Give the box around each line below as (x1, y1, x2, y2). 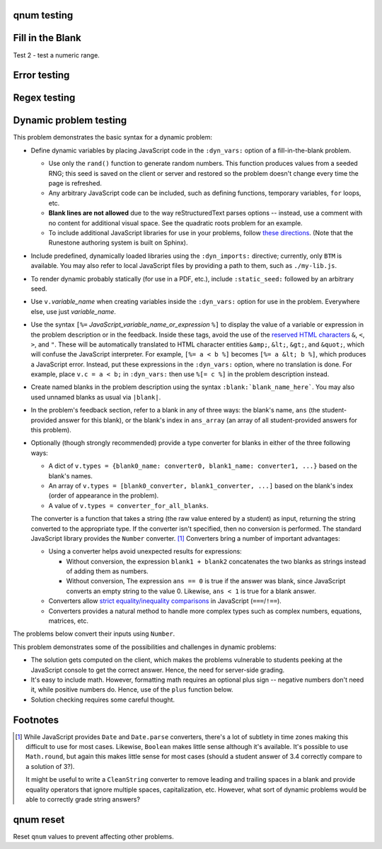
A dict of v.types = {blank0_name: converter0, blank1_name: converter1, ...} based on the (48, 461, 357, 471)
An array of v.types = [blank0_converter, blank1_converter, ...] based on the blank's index (48, 481, 354, 490)
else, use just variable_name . (30, 307, 117, 315)
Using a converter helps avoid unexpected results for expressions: (48, 547, 242, 556)
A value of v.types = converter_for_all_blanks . (48, 501, 209, 510)
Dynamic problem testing (13, 114, 127, 127)
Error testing (13, 69, 70, 81)
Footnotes (13, 714, 59, 726)
